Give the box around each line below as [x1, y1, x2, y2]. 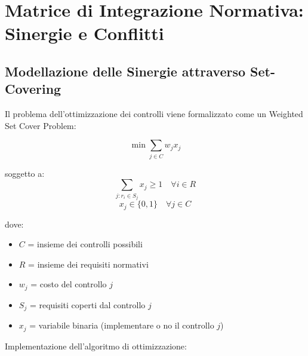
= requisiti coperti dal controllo [29, 298, 146, 311]
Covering [5, 79, 61, 98]
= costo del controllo [30, 278, 107, 290]
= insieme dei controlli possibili [27, 238, 143, 250]
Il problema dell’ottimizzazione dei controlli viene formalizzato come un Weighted [5, 108, 303, 120]
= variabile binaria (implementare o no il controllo [29, 319, 214, 332]
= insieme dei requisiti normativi [28, 257, 149, 270]
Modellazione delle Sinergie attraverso [5, 62, 246, 80]
